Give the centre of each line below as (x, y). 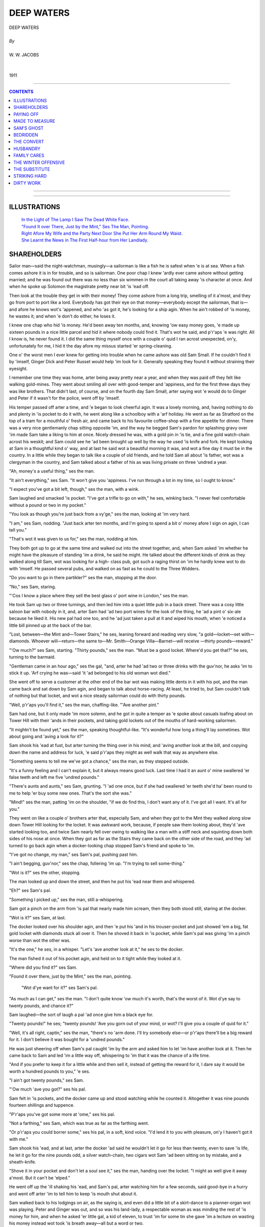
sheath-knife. (23, 1162)
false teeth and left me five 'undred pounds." (54, 777)
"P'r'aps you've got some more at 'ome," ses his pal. (62, 1114)
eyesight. (18, 369)
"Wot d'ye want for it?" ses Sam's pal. (60, 987)
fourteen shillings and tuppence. (42, 1105)
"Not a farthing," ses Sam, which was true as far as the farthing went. (79, 1123)
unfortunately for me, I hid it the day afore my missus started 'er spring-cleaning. (91, 346)
